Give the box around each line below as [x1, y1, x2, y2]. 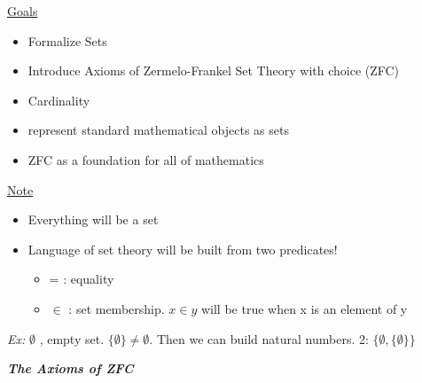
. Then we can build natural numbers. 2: [149, 329, 369, 348]
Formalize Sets [27, 31, 107, 50]
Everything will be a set [27, 210, 159, 229]
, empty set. [39, 329, 105, 348]
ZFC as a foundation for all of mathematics [27, 150, 264, 168]
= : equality [49, 270, 114, 288]
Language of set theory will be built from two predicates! [27, 239, 338, 258]
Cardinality [27, 90, 90, 109]
